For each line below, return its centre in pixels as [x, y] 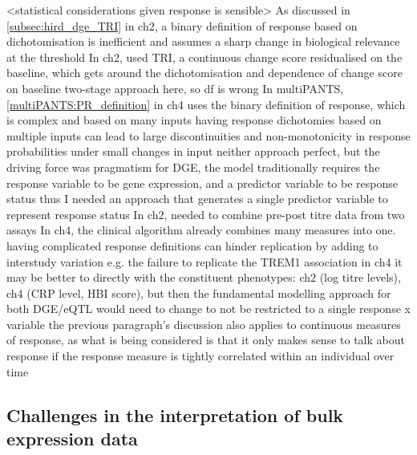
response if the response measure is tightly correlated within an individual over [200, 356]
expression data [72, 439]
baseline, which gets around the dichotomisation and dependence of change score [204, 73]
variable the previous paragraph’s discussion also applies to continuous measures [204, 324]
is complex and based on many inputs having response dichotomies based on [194, 120]
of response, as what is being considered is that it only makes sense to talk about [206, 340]
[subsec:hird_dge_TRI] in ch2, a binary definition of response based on [182, 25]
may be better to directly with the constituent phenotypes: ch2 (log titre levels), [204, 277]
